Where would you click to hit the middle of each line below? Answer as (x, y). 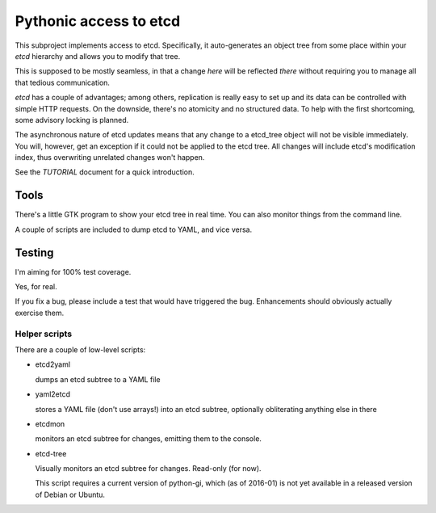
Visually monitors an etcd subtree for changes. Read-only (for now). (148, 469)
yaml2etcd (53, 394)
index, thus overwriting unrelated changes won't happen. (110, 158)
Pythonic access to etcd (98, 21)
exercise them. (40, 313)
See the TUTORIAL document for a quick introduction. (105, 172)
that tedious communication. (63, 82)
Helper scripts (44, 334)
